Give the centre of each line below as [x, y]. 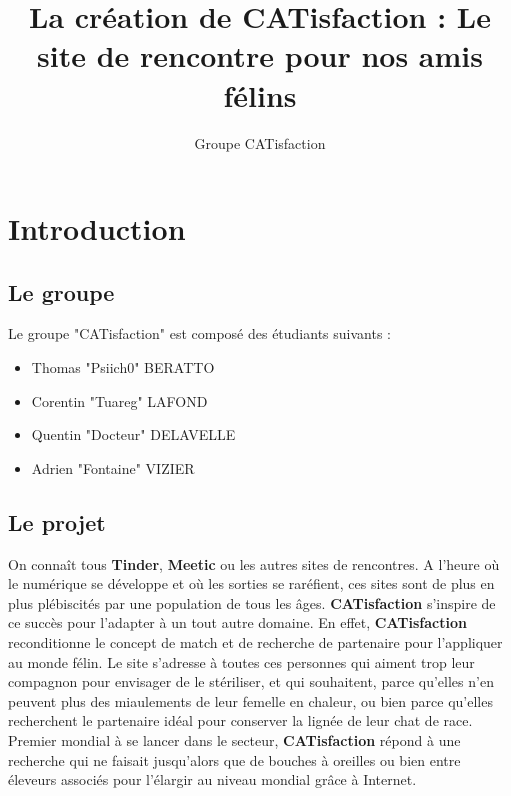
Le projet [57, 521]
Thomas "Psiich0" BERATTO [123, 367]
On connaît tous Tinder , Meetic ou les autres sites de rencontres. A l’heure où [254, 563]
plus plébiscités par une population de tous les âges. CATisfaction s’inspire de [252, 602]
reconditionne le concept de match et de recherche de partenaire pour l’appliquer [255, 642]
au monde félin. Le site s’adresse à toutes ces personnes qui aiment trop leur [241, 661]
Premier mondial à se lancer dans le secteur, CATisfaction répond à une [234, 740]
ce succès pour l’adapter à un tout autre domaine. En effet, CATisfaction [237, 622]
